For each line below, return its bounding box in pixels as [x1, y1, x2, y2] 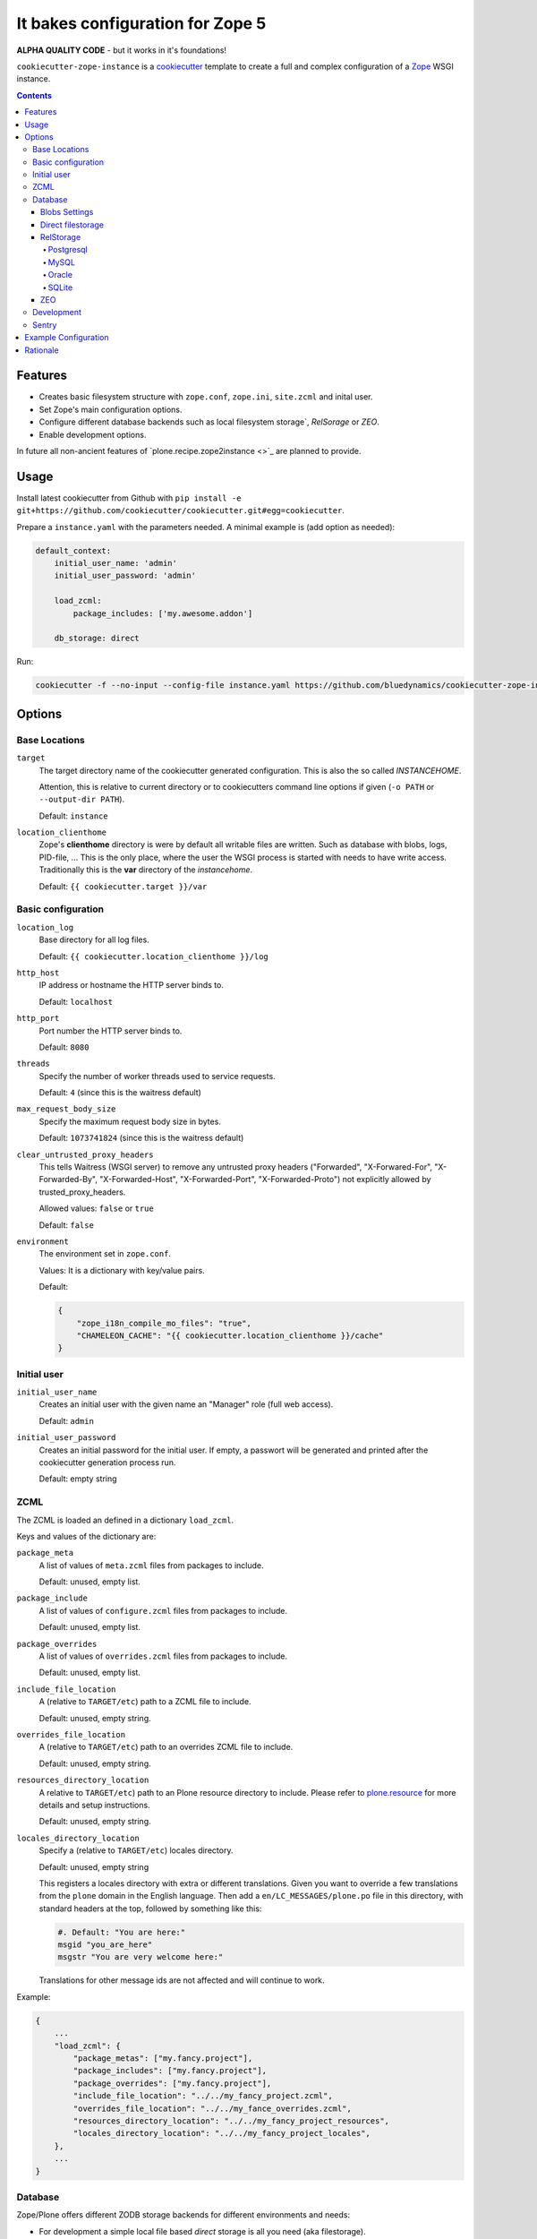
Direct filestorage [40, 219, 105, 230]
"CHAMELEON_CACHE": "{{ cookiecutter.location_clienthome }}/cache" [76, 1330, 384, 1341]
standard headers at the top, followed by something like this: [38, 1903, 262, 1914]
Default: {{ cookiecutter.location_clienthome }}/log [38, 950, 268, 962]
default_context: [35, 545, 112, 555]
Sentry [32, 319, 57, 330]
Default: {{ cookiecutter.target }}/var [38, 880, 208, 891]
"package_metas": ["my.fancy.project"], [72, 2053, 253, 2063]
